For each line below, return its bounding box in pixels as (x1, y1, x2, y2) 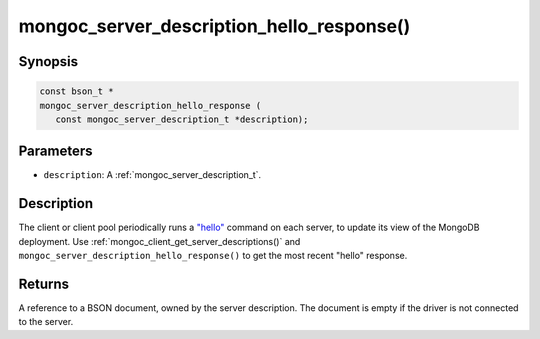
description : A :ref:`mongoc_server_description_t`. (43, 169, 262, 181)
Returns (18, 275, 70, 292)
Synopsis (18, 53, 79, 70)
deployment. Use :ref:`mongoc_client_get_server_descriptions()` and (18, 235, 301, 247)
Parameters (18, 143, 93, 160)
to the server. (18, 316, 74, 328)
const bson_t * (39, 86, 114, 97)
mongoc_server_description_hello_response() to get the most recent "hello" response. (18, 250, 408, 262)
